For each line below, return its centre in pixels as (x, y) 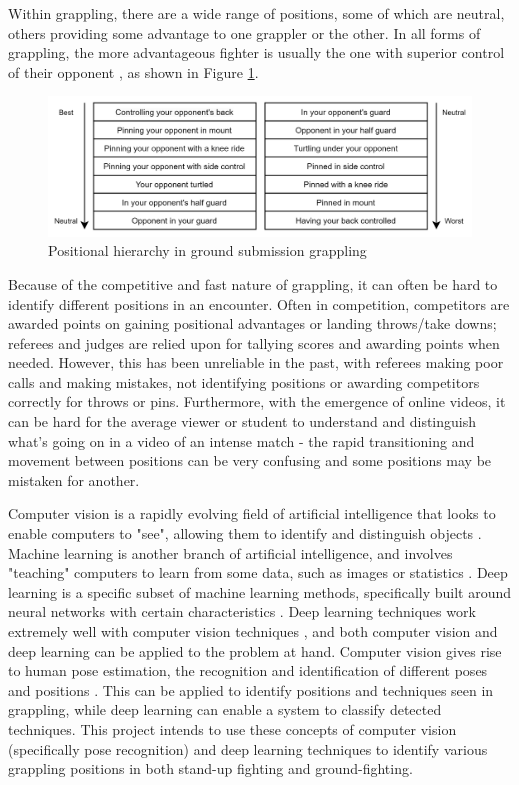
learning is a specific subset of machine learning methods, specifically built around (260, 591)
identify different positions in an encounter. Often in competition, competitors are (259, 303)
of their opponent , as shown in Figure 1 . (133, 71)
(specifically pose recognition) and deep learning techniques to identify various (248, 748)
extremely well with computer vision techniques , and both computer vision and (253, 631)
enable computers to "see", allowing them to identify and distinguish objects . (245, 533)
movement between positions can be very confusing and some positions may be (250, 460)
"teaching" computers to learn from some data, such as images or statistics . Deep (258, 572)
